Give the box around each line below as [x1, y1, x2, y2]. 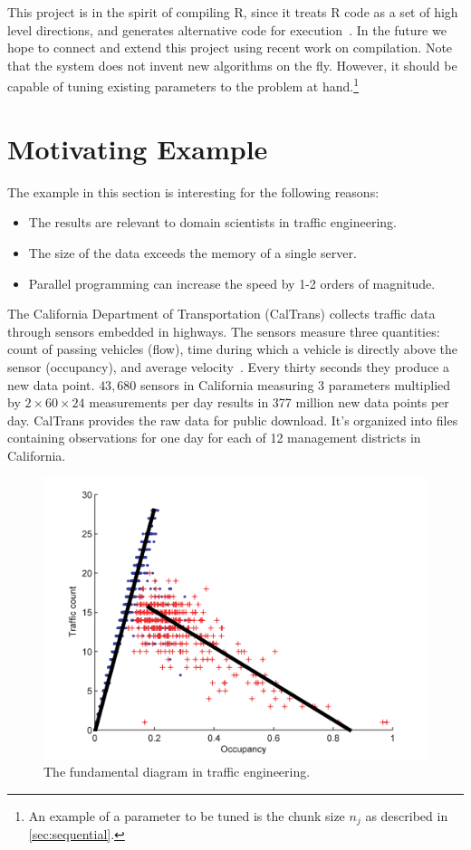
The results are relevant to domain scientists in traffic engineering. [28, 213, 397, 232]
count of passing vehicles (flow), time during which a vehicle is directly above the [7, 339, 457, 358]
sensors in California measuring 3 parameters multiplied [140, 375, 451, 394]
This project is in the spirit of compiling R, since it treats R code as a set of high [7, 3, 458, 21]
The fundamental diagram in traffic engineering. [43, 762, 311, 781]
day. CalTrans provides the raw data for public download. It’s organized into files [7, 410, 458, 429]
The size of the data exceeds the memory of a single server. [28, 243, 357, 262]
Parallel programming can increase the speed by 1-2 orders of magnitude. [28, 273, 436, 292]
